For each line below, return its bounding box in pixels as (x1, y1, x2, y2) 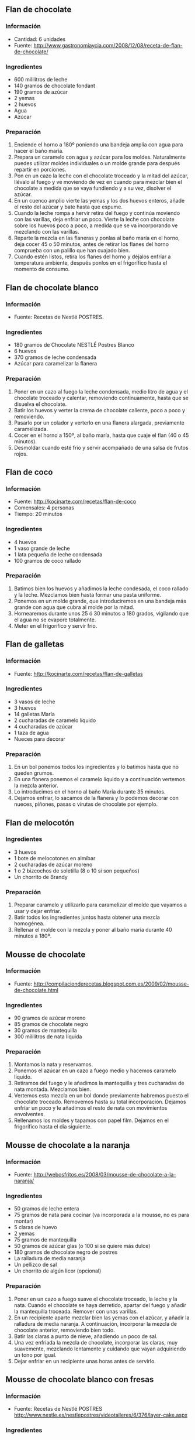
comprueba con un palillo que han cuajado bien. (13, 247, 130, 254)
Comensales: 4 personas (13, 504, 74, 511)
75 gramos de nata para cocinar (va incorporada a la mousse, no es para (13, 1212, 189, 1219)
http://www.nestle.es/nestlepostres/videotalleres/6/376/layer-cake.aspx (13, 1411, 188, 1419)
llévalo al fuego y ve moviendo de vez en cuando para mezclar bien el (13, 179, 182, 186)
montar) (13, 1217, 33, 1224)
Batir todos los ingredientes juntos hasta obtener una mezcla (13, 914, 160, 921)
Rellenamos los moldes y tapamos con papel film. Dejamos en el (13, 1117, 169, 1124)
